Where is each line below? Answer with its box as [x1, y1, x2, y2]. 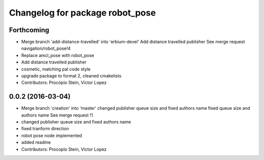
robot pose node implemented [21, 132, 83, 139]
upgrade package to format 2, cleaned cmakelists [21, 73, 122, 79]
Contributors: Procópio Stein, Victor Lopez [21, 80, 107, 85]
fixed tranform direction [21, 126, 69, 132]
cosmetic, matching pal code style [21, 66, 90, 72]
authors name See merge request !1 [21, 112, 93, 118]
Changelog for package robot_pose [9, 7, 156, 18]
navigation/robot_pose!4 [21, 45, 71, 51]
